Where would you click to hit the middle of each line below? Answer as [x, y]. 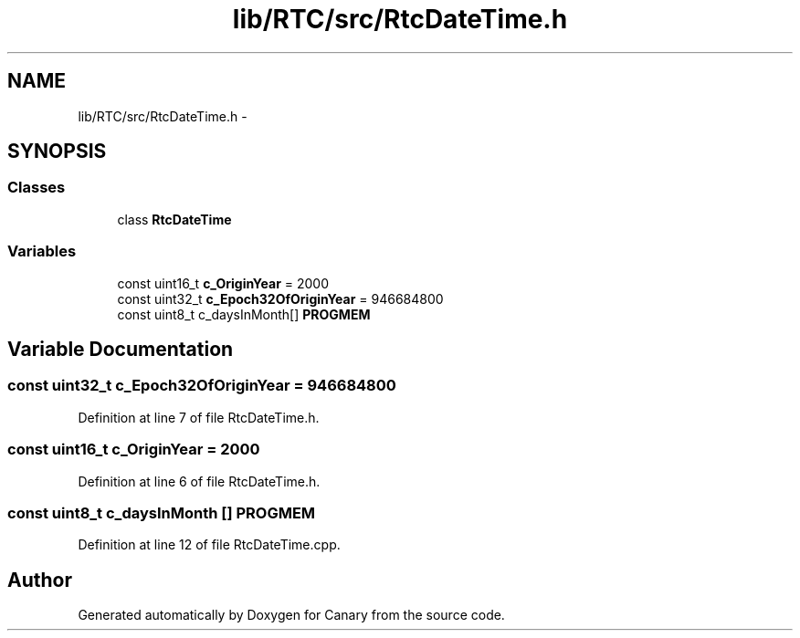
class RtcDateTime [174, 219]
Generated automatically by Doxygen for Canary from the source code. [291, 615]
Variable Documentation [121, 349]
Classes [37, 188]
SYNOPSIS [57, 152]
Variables [42, 251]
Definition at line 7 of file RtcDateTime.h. [199, 417]
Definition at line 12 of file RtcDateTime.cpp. [209, 545]
